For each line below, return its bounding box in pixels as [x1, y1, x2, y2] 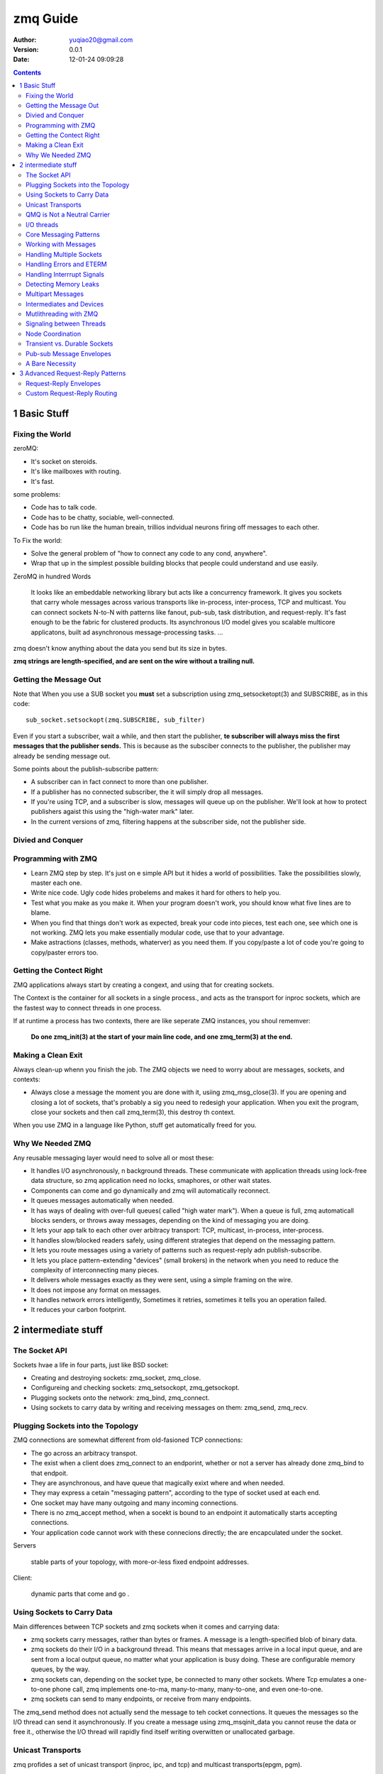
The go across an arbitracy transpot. [30, 1448, 138, 1458]
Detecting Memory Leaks [26, 280, 99, 288]
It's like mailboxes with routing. [30, 467, 121, 475]
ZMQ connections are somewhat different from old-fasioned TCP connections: [13, 1436, 243, 1444]
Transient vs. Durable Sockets [26, 339, 113, 348]
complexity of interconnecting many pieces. [30, 1265, 160, 1274]
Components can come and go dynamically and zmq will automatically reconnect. [30, 1186, 271, 1195]
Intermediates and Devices [26, 299, 104, 308]
